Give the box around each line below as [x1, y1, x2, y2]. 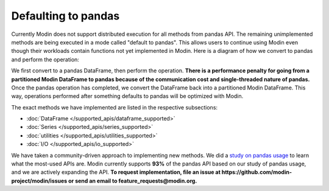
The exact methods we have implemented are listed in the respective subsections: [11, 103, 218, 111]
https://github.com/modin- [221, 168, 292, 176]
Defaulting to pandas [11, 9, 120, 23]
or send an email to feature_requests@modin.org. [68, 177, 197, 184]
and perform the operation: [11, 55, 79, 63]
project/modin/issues [11, 177, 68, 184]
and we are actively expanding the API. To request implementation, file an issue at [11, 168, 221, 176]
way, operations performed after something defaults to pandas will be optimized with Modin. [11, 92, 244, 100]
